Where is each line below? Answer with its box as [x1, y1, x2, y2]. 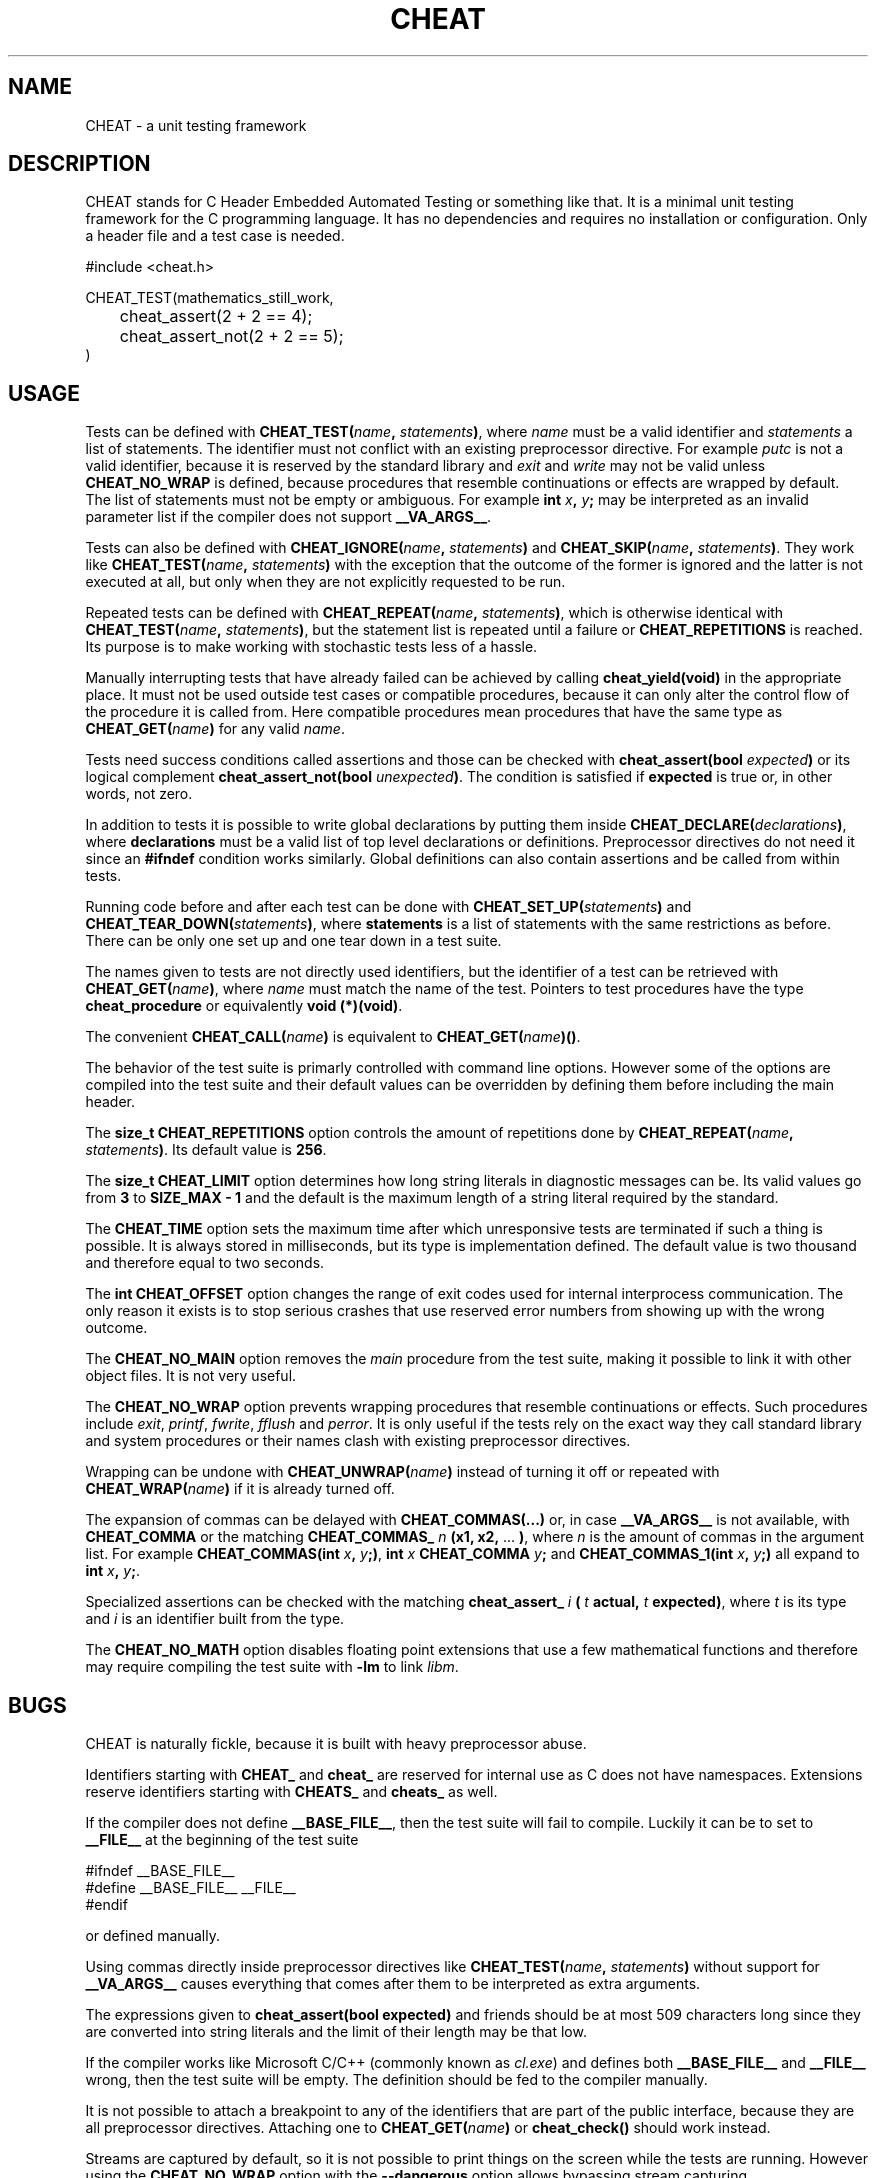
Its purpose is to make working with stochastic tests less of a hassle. [85, 638, 538, 656]
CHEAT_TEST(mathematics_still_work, [85, 289, 334, 307]
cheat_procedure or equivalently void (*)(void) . [85, 997, 403, 1015]
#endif [85, 1896, 128, 1914]
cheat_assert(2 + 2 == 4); [119, 306, 313, 327]
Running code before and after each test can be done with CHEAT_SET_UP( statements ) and [85, 898, 692, 916]
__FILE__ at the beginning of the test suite [85, 1831, 359, 1849]
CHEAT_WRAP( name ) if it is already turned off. [85, 1480, 395, 1498]
